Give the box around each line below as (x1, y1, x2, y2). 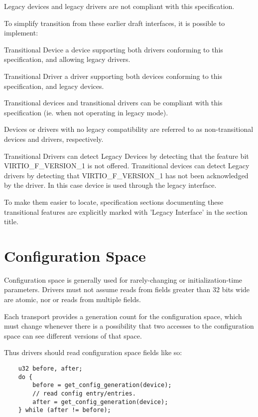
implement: (4, 27, 38, 38)
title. (4, 216, 18, 227)
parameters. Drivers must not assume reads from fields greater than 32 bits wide (4, 284, 250, 295)
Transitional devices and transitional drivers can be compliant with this (4, 97, 223, 108)
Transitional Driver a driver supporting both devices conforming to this (4, 70, 222, 81)
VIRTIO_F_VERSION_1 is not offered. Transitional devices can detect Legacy (4, 160, 250, 171)
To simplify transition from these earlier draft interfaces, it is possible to (4, 17, 225, 28)
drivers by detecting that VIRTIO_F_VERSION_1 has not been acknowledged (4, 170, 249, 180)
